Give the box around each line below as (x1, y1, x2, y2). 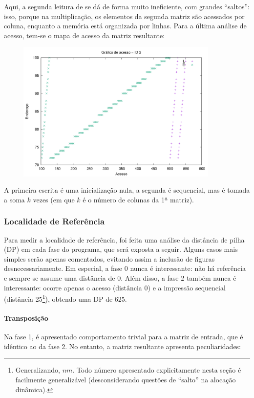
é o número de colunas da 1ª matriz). (83, 194, 194, 204)
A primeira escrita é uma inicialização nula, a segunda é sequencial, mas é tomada (4, 185, 250, 195)
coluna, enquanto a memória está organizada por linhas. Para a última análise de (4, 21, 247, 31)
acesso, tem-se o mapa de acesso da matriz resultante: (4, 30, 165, 40)
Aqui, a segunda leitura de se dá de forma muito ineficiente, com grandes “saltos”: (4, 1, 250, 11)
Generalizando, (15, 365, 60, 375)
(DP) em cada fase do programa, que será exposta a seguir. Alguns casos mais (4, 244, 238, 254)
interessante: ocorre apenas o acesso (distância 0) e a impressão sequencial (4, 282, 226, 292)
